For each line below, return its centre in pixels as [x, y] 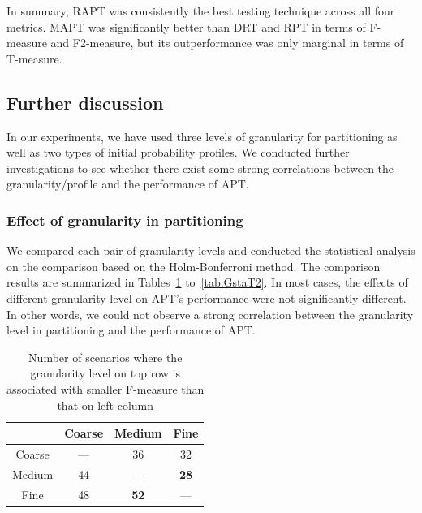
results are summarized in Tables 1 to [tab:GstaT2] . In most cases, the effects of [207, 282]
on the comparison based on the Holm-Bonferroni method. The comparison [194, 266]
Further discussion [85, 102]
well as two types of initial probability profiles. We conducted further [178, 152]
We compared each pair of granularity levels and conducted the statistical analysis [211, 250]
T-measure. [34, 58]
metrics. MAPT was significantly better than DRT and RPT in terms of [186, 26]
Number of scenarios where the [105, 357]
